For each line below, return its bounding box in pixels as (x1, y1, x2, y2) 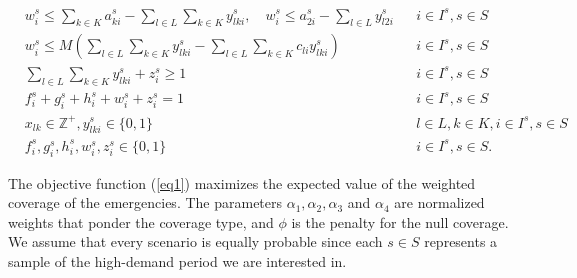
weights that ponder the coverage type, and (8, 211, 274, 232)
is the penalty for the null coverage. (291, 211, 509, 232)
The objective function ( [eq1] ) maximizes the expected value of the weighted (8, 172, 476, 193)
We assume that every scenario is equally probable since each (8, 231, 383, 252)
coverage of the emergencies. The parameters (8, 192, 283, 213)
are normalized (394, 192, 485, 213)
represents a (424, 231, 498, 252)
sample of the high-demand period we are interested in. (8, 251, 347, 272)
